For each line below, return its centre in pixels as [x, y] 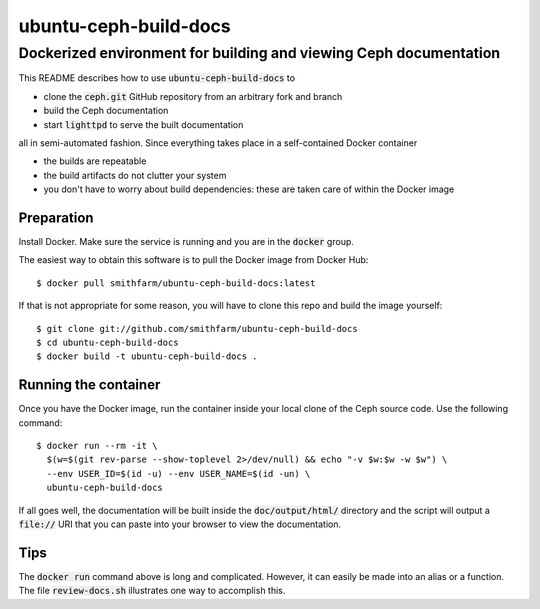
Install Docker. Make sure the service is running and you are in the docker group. [186, 242]
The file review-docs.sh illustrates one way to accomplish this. [152, 591]
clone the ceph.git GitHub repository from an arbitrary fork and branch [193, 96]
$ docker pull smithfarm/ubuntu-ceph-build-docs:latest [176, 283]
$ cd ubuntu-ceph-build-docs [107, 342]
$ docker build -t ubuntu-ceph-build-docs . [147, 356]
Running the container [89, 385]
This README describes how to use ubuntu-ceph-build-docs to [156, 78]
